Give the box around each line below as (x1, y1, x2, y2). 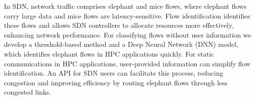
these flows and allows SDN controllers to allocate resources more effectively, (4, 20, 234, 30)
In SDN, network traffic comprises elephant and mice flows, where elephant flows (4, 1, 247, 11)
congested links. (4, 87, 51, 97)
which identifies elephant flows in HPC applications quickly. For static (4, 48, 214, 59)
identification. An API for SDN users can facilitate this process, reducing (4, 68, 224, 78)
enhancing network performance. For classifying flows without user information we (4, 29, 251, 40)
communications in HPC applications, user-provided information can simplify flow (4, 58, 251, 68)
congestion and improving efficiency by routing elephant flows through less (4, 77, 228, 87)
